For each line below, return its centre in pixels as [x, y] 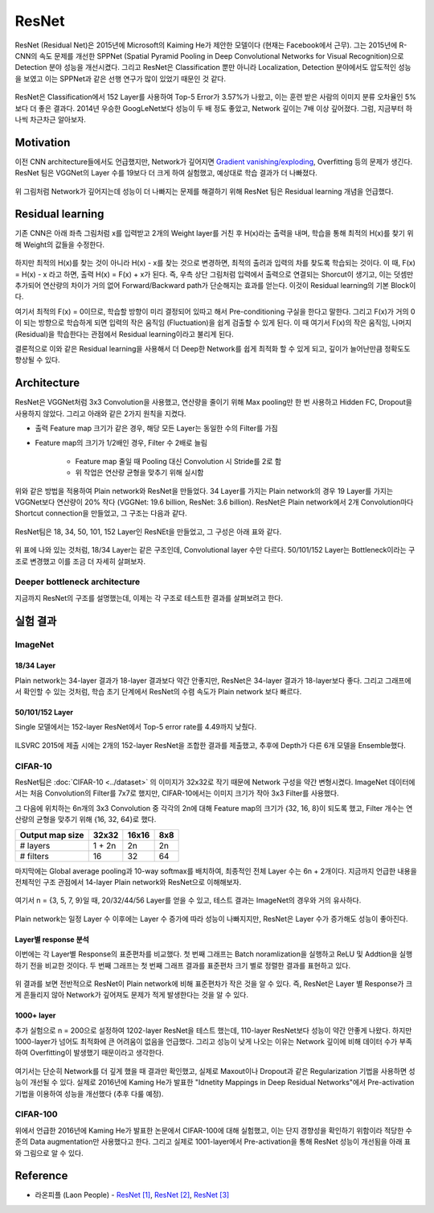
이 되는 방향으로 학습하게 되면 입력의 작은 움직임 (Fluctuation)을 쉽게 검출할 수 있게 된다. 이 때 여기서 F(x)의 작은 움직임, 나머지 [213, 323]
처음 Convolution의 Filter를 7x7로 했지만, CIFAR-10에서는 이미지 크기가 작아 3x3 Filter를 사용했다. [184, 793]
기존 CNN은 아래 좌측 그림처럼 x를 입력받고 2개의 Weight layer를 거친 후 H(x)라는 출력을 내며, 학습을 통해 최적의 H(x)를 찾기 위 [214, 233]
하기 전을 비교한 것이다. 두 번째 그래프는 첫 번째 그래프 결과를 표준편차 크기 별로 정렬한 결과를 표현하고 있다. [183, 965]
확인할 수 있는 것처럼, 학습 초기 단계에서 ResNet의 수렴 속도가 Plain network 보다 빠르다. [162, 692]
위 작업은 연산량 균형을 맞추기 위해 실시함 [139, 473]
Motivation [43, 142]
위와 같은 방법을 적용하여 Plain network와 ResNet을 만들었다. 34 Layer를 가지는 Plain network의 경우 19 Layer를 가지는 [204, 491]
